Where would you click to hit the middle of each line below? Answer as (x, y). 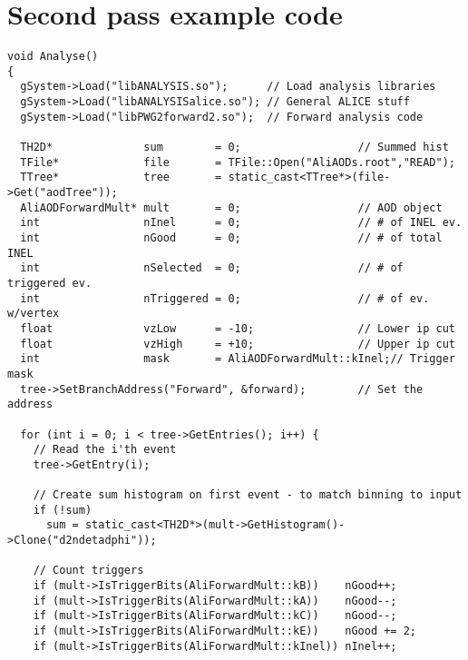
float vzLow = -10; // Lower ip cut (238, 328)
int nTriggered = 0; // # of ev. (225, 298)
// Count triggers (88, 571)
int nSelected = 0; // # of (212, 268)
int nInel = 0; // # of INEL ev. (241, 223)
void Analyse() (53, 57)
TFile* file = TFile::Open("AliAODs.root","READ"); (238, 162)
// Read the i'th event (105, 450)
